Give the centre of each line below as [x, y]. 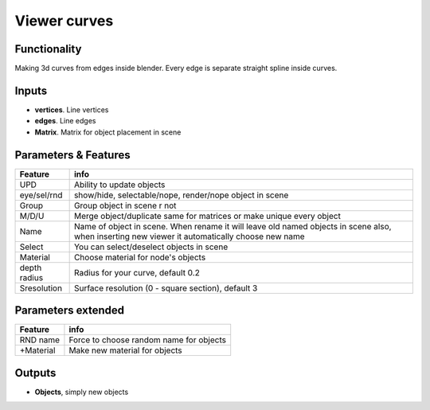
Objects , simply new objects [82, 392]
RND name [39, 340]
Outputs [35, 373]
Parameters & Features [72, 155]
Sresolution [41, 288]
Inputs [31, 90]
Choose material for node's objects [140, 257]
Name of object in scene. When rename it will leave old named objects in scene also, [233, 226]
